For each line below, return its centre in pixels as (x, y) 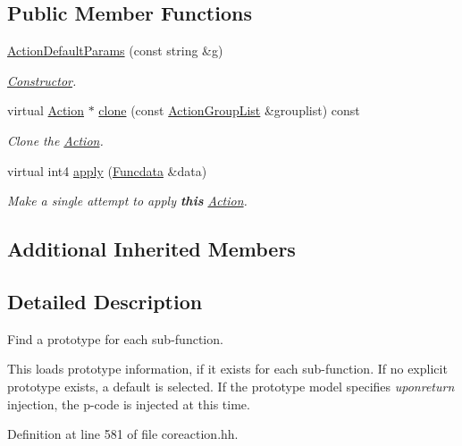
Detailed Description (105, 301)
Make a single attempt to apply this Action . (127, 201)
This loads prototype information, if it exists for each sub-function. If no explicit (227, 369)
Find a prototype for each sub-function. (115, 338)
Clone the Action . (55, 140)
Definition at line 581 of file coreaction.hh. (123, 434)
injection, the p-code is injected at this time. (129, 404)
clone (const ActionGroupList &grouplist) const (229, 110)
